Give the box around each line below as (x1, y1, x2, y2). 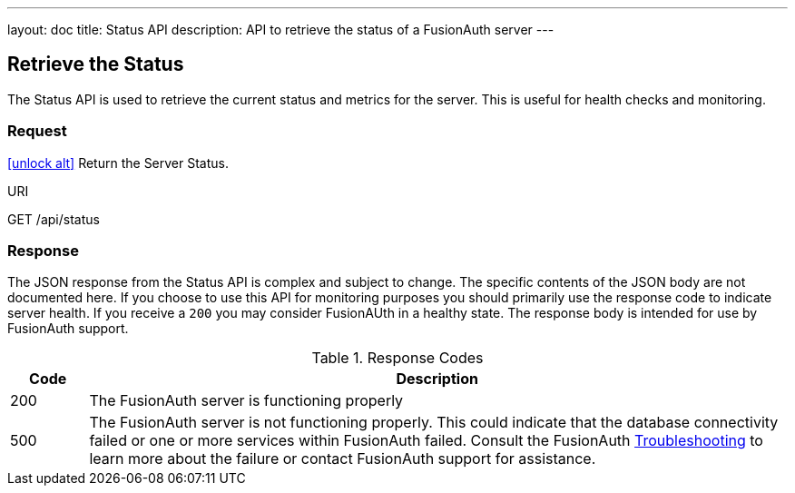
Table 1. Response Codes (311, 349, 484, 368)
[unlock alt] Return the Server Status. (7, 154, 230, 171)
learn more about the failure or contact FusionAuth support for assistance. (89, 449, 596, 468)
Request (7, 122, 67, 141)
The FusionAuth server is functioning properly (89, 391, 404, 410)
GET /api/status (7, 211, 100, 227)
